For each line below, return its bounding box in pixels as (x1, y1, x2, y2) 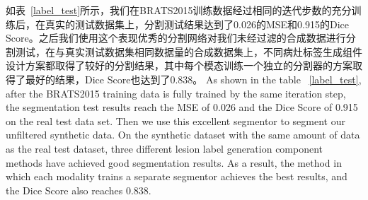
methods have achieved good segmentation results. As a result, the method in (6, 155, 342, 170)
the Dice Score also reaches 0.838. (6, 182, 151, 197)
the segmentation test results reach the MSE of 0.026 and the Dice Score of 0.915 (6, 100, 358, 114)
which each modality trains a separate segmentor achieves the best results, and (6, 169, 347, 184)
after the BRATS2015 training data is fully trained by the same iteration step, (6, 86, 346, 100)
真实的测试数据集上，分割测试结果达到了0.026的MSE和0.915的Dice (45, 16, 349, 31)
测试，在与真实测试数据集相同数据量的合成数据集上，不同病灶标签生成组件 (15, 44, 362, 59)
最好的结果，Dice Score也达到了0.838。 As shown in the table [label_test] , (25, 71, 362, 86)
